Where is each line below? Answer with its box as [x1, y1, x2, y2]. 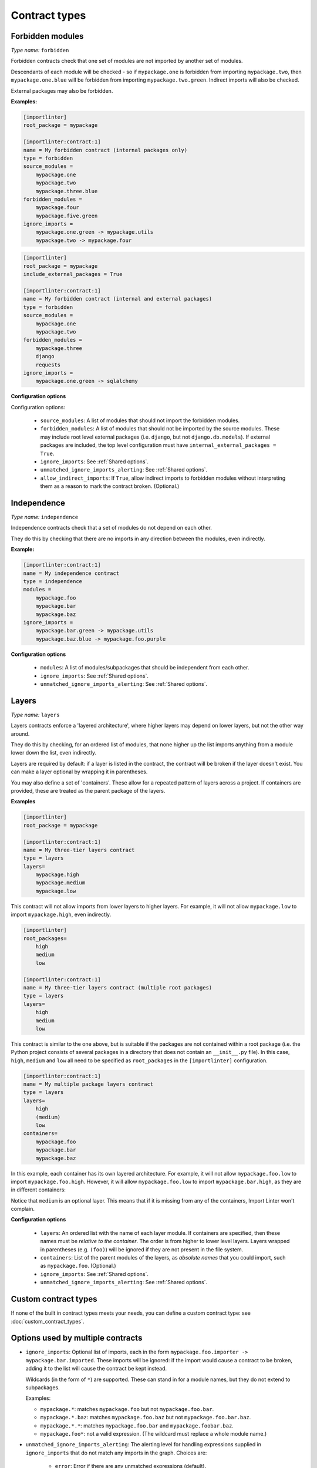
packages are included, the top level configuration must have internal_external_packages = [40, 442, 276, 449]
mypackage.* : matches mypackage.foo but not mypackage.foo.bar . [40, 1405, 214, 1412]
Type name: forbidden [11, 47, 69, 54]
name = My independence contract [23, 570, 120, 577]
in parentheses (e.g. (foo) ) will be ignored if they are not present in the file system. [40, 1245, 244, 1253]
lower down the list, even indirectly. [11, 749, 97, 756]
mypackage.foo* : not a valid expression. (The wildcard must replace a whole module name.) [40, 1430, 267, 1437]
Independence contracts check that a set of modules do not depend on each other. [11, 524, 213, 531]
